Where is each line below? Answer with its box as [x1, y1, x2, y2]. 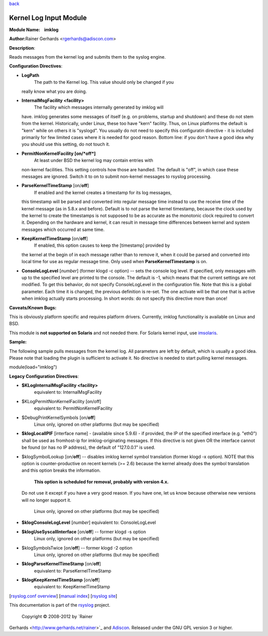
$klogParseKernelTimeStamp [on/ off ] [21, 561, 101, 567]
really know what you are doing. [21, 88, 87, 94]
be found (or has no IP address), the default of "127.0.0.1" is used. [21, 444, 156, 450]
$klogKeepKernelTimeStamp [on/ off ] [21, 577, 100, 583]
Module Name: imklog [9, 26, 59, 32]
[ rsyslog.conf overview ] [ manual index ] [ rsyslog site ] [9, 593, 118, 599]
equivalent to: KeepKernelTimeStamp [34, 584, 110, 590]
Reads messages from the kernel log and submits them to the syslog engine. [9, 54, 166, 60]
